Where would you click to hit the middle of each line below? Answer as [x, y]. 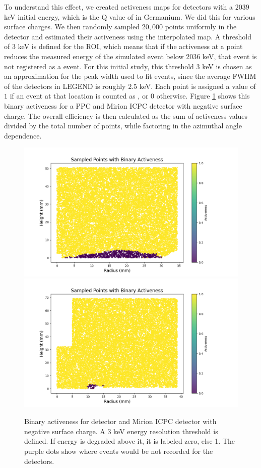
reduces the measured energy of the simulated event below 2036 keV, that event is [130, 56]
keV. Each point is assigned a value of [198, 86]
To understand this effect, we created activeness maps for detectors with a [118, 7]
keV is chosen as [227, 66]
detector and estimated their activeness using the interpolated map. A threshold [128, 36]
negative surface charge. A [65, 431]
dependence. [23, 135]
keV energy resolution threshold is [166, 431]
